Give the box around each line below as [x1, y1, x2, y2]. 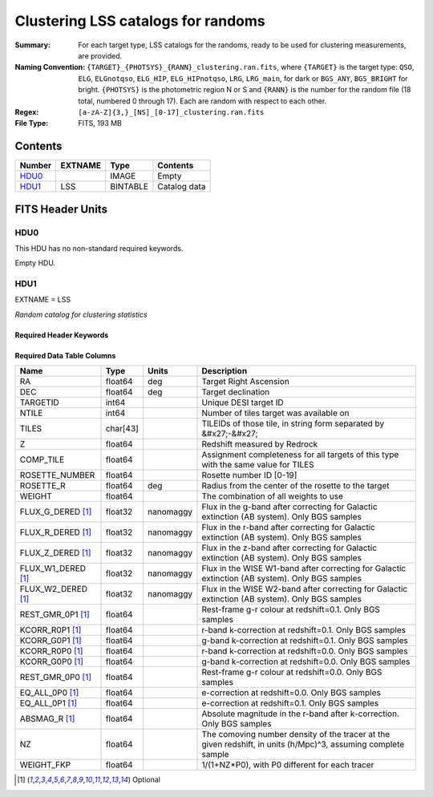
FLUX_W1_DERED [19, 563, 87, 574]
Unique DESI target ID [201, 397, 284, 408]
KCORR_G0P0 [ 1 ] [19, 656, 84, 667]
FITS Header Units [14, 202, 108, 216]
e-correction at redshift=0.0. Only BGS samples [201, 687, 381, 698]
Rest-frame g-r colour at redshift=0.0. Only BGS [201, 666, 382, 678]
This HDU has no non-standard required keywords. [14, 243, 184, 253]
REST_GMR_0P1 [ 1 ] [19, 609, 90, 621]
